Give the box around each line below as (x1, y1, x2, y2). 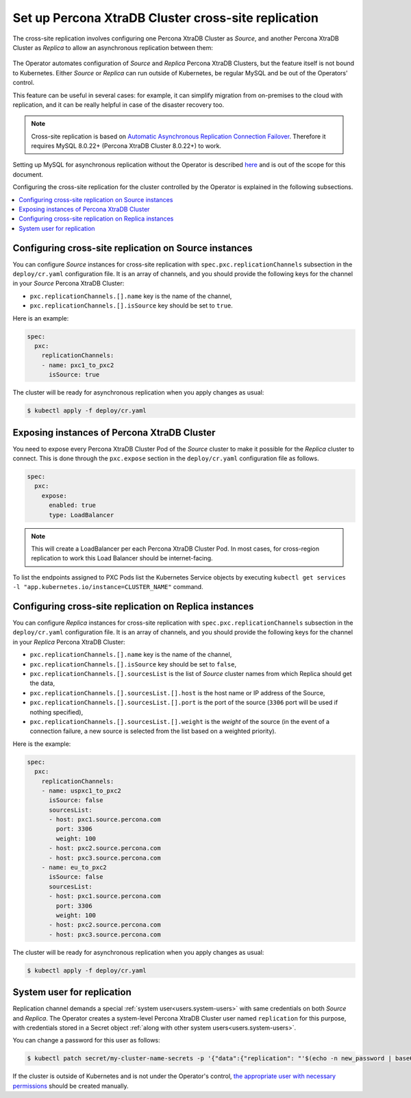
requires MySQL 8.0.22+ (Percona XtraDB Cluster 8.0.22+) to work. (31, 142, 222, 150)
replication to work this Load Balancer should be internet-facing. (31, 554, 213, 562)
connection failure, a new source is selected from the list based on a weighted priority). (29, 727, 277, 736)
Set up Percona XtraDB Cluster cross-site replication (12, 10, 319, 25)
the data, (29, 679, 55, 688)
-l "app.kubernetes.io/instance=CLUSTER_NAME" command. (12, 583, 203, 591)
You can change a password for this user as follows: (12, 1036, 160, 1045)
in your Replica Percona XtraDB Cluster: (12, 638, 126, 646)
